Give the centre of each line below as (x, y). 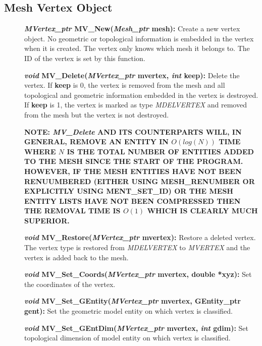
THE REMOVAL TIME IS (72, 211)
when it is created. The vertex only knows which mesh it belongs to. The (137, 48)
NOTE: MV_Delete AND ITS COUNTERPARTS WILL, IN (133, 131)
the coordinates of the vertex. (70, 284)
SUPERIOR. (47, 220)
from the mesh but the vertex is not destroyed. (97, 114)
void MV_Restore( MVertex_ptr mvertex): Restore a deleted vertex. (140, 237)
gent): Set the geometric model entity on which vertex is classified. (128, 311)
